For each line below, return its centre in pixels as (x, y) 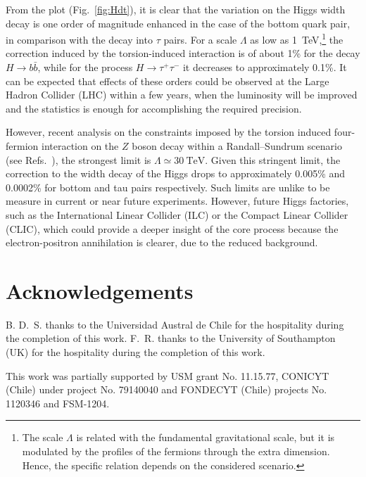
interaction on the (80, 146)
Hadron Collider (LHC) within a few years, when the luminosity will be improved (182, 95)
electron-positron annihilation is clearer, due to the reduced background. (162, 242)
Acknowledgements (100, 290)
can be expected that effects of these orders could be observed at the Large (168, 81)
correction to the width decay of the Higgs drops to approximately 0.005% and (176, 173)
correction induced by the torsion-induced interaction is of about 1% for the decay (183, 53)
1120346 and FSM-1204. (58, 403)
